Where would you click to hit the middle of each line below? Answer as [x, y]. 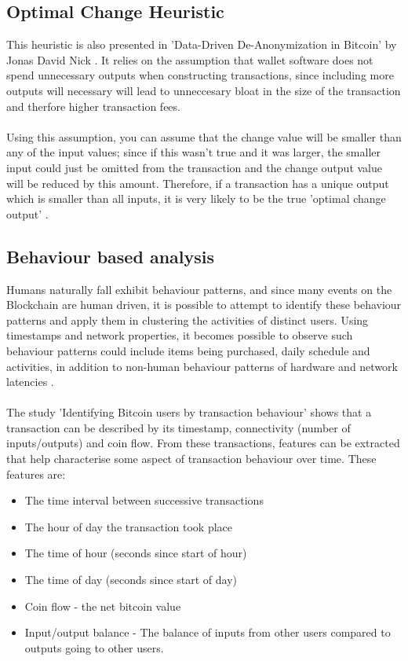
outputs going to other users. [94, 647]
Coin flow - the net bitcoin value [103, 606]
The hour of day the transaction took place [129, 526]
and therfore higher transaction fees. [93, 106]
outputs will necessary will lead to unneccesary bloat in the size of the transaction [204, 90]
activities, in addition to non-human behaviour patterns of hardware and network [202, 366]
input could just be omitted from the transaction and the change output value [194, 167]
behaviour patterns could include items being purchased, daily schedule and [188, 350]
